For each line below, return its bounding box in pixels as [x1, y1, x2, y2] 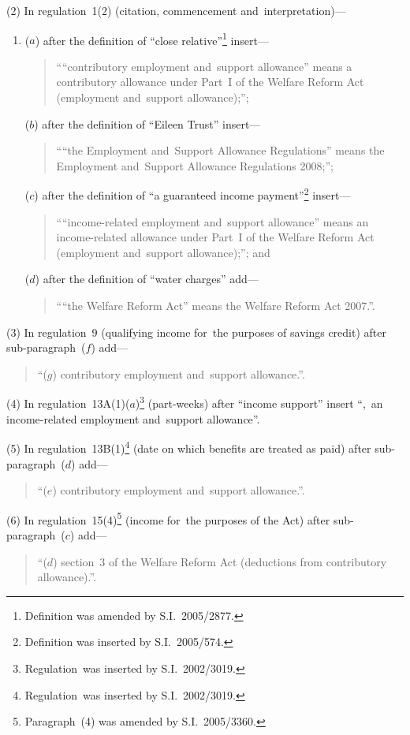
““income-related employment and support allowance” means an [56, 213, 369, 229]
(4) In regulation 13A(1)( [6, 395, 130, 412]
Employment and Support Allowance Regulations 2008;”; [56, 157, 334, 173]
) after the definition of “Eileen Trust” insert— [34, 115, 261, 132]
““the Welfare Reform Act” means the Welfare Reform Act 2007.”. [56, 297, 375, 314]
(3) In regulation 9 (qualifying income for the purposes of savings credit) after [6, 323, 386, 340]
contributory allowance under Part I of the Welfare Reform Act [56, 73, 364, 90]
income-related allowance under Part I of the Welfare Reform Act [56, 229, 375, 245]
